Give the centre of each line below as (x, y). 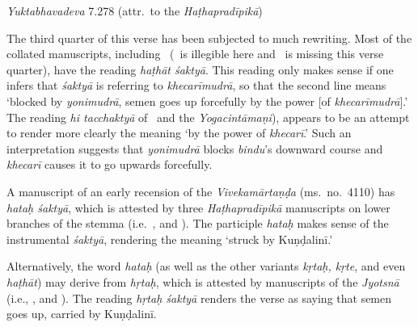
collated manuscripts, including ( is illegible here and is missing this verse (195, 54)
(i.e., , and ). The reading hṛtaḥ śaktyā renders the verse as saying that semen (199, 298)
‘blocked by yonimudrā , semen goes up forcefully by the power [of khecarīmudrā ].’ (207, 101)
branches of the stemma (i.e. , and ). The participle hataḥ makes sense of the (198, 223)
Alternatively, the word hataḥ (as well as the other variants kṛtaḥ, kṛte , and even (206, 266)
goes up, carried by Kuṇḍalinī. (82, 314)
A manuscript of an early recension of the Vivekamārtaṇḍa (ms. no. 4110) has (201, 191)
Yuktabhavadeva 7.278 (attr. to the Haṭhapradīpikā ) (135, 10)
